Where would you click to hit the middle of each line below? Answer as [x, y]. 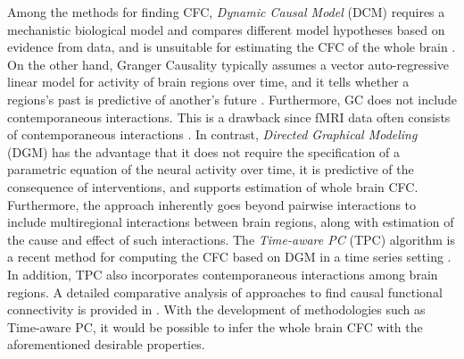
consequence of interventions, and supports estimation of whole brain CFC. [213, 186]
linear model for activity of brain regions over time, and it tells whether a [208, 82]
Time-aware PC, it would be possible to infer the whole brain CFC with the [215, 326]
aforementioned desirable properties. [106, 344]
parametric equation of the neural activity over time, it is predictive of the [211, 169]
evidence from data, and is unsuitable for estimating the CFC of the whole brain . [232, 47]
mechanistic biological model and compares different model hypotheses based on [226, 29]
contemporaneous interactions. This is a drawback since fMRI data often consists [229, 117]
